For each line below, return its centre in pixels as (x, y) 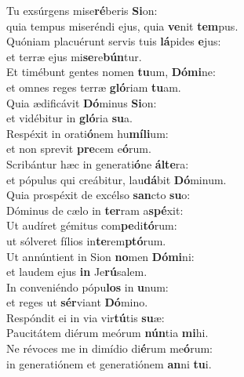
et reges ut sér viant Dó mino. (77, 302)
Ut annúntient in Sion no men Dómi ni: (100, 256)
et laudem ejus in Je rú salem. (77, 272)
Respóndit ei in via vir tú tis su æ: (86, 317)
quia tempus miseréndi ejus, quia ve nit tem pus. (122, 25)
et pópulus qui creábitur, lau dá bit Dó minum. (117, 179)
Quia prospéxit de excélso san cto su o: (98, 195)
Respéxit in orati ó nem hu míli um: (87, 133)
